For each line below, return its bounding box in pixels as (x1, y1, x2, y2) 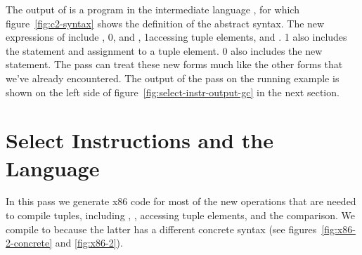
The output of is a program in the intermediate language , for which (6, 2, 299, 16)
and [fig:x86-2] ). (55, 235, 123, 250)
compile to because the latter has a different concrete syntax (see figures (6, 221, 317, 236)
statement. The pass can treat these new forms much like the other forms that (6, 57, 343, 72)
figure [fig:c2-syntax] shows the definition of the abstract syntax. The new (6, 15, 325, 30)
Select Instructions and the (6, 126, 273, 155)
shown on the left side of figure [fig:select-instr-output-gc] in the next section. (6, 84, 340, 99)
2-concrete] (6, 235, 53, 250)
